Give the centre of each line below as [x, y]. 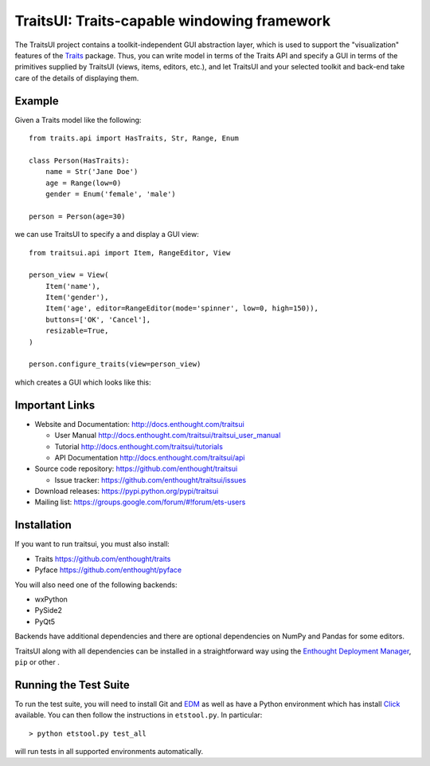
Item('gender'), [77, 298]
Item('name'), [73, 286]
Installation [43, 525]
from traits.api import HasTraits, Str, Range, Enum [134, 138]
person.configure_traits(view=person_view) [115, 364]
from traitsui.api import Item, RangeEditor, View [130, 253]
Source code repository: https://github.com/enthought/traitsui [136, 469]
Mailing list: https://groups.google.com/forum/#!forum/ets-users [140, 502]
